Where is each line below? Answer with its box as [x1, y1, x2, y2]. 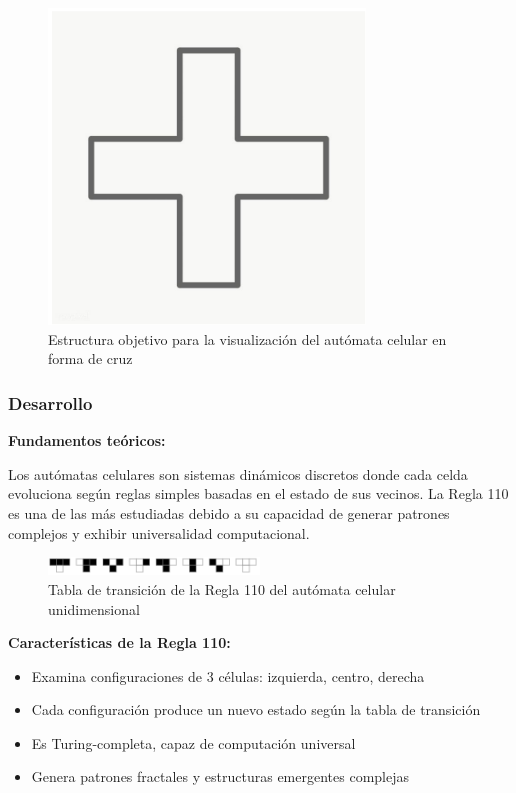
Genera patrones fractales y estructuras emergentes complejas [31, 766, 409, 787]
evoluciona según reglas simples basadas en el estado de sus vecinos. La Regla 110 [8, 483, 509, 504]
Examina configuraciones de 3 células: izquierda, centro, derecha [31, 665, 425, 686]
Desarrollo [8, 390, 93, 415]
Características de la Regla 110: [8, 632, 231, 653]
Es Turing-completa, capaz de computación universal [31, 732, 356, 753]
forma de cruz [48, 348, 133, 369]
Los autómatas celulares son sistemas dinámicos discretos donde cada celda [8, 463, 468, 484]
